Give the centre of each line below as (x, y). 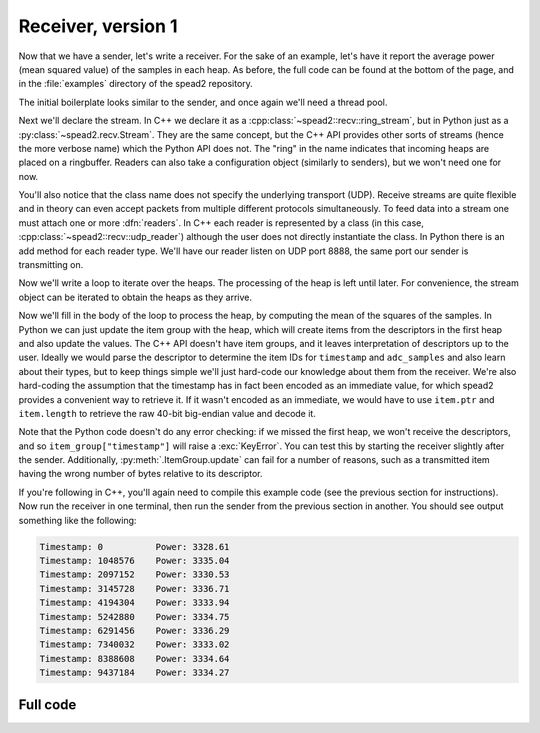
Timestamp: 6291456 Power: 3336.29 (134, 630)
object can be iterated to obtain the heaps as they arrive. (135, 297)
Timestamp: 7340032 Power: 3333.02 (134, 644)
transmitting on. (51, 265)
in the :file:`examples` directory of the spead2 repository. (136, 84)
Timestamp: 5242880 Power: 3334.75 (134, 616)
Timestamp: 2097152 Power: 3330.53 (134, 574)
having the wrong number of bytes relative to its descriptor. (141, 474)
